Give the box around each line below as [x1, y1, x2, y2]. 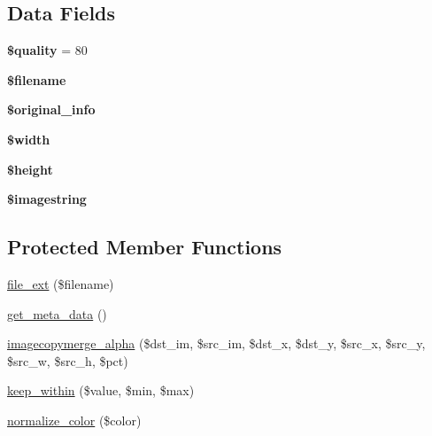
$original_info [7, 100, 96, 119]
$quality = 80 [7, 41, 88, 59]
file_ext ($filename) [7, 274, 114, 292]
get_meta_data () [7, 304, 107, 323]
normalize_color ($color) [7, 410, 142, 429]
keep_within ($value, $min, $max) [7, 381, 195, 400]
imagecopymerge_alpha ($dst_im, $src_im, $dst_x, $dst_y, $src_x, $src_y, [7, 334, 426, 353]
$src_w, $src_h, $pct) [7, 351, 128, 370]
